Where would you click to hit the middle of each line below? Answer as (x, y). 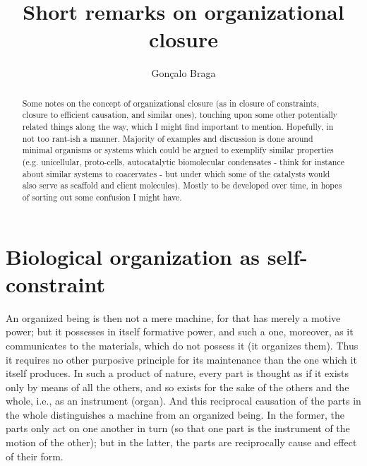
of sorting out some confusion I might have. (102, 197)
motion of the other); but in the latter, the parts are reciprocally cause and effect (181, 442)
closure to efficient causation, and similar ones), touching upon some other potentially (180, 115)
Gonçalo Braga (183, 73)
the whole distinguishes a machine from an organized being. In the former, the (175, 414)
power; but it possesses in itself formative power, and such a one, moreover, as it (180, 331)
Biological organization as (133, 256)
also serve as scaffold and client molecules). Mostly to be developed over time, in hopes (182, 185)
